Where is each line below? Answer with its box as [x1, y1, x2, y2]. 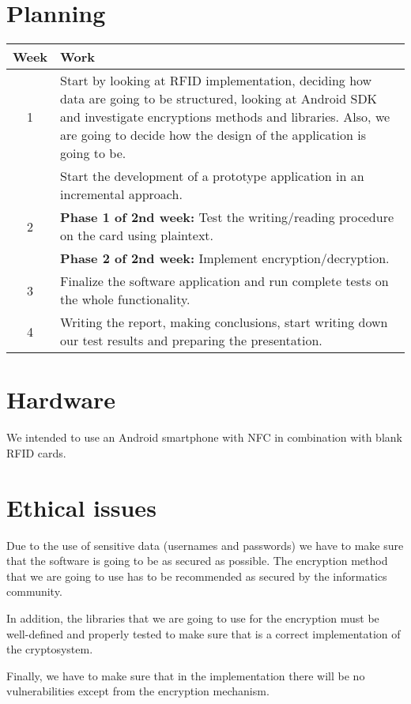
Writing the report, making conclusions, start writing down [60, 313, 388, 332]
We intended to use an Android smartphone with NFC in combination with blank [6, 429, 402, 446]
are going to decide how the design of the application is [60, 126, 366, 145]
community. [6, 583, 62, 600]
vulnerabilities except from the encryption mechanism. [6, 683, 270, 699]
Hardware [6, 383, 116, 416]
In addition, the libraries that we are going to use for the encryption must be [6, 609, 379, 626]
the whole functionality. [60, 290, 190, 309]
